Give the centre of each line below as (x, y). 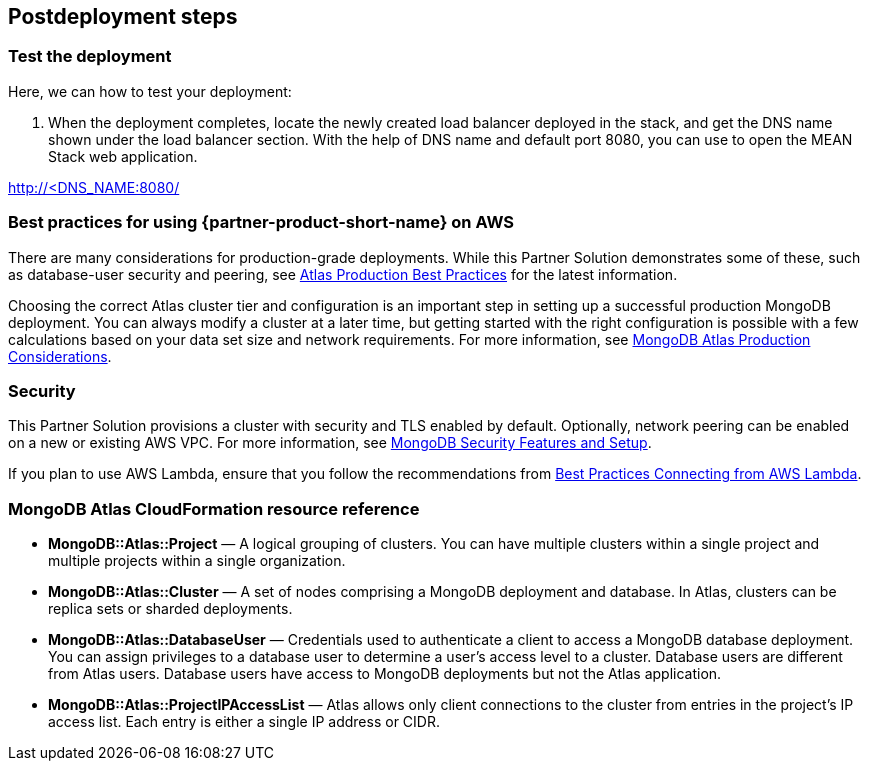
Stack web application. (123, 156)
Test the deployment (90, 56)
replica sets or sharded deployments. (170, 609)
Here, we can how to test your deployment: (150, 91)
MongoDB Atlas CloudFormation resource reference (214, 508)
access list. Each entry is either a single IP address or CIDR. (244, 722)
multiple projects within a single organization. (197, 561)
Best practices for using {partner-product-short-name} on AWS (261, 222)
